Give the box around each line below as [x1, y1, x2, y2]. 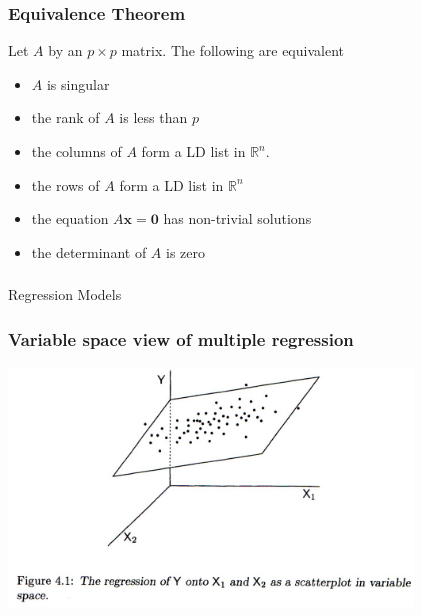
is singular [46, 73, 110, 94]
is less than [119, 107, 188, 128]
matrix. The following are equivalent [121, 40, 344, 61]
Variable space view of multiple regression [8, 326, 354, 351]
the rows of [31, 174, 100, 195]
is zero [166, 241, 205, 262]
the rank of [31, 107, 100, 128]
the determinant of [31, 241, 147, 262]
